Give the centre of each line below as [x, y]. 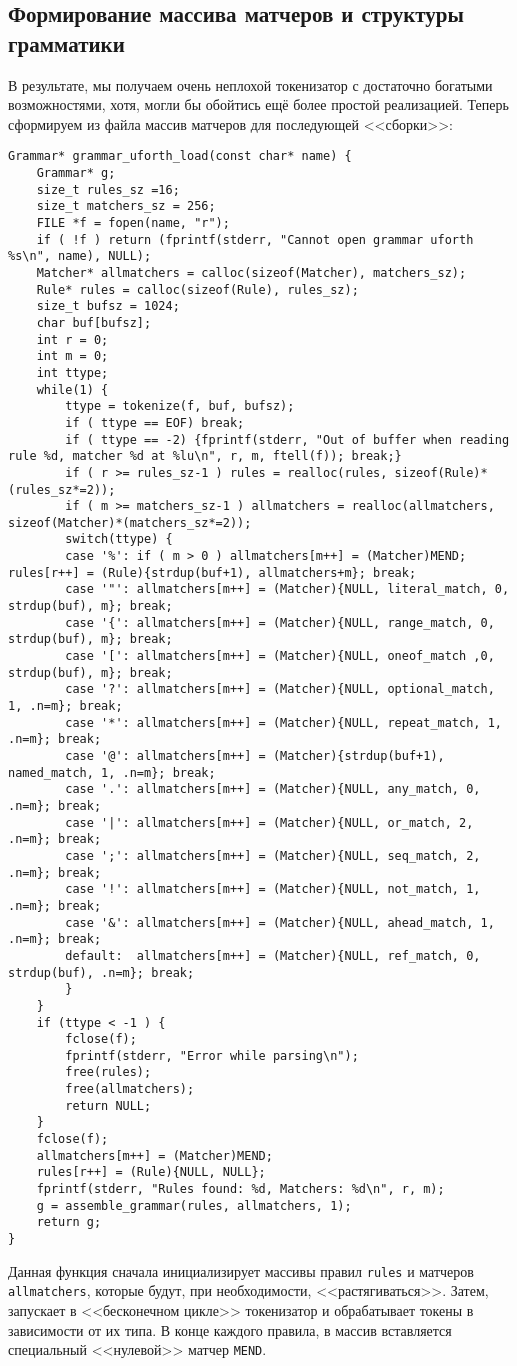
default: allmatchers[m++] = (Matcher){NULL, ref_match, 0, [273, 955]
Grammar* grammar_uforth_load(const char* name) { [180, 156]
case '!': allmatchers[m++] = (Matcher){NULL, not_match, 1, [273, 889]
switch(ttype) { [119, 539]
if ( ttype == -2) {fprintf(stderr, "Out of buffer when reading [287, 439]
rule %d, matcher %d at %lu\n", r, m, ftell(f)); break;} [205, 456]
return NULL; [108, 1105]
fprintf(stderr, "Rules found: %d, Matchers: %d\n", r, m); [240, 1189]
